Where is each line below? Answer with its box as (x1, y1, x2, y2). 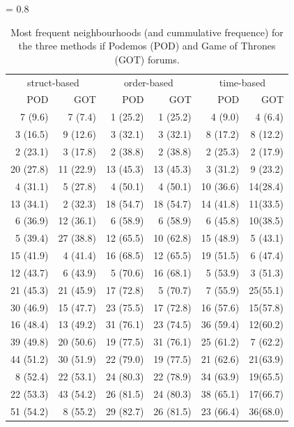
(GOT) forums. (114, 52, 180, 66)
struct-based (27, 75, 79, 89)
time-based (219, 75, 266, 89)
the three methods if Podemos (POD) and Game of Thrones (18, 38, 276, 53)
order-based (123, 75, 173, 89)
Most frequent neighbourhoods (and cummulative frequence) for (10, 24, 284, 39)
